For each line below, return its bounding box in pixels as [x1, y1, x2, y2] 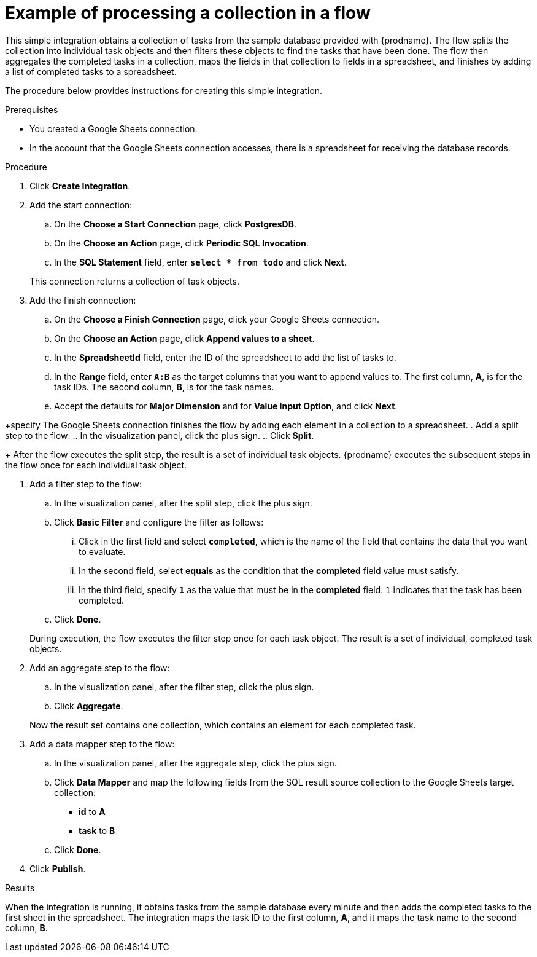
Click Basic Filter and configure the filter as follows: [54, 516, 264, 527]
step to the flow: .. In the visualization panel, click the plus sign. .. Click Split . [5, 430, 314, 441]
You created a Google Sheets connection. [29, 123, 198, 134]
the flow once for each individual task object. [5, 459, 187, 470]
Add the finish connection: [29, 294, 136, 305]
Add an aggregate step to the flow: [29, 662, 170, 673]
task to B [79, 825, 115, 836]
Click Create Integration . [29, 180, 131, 191]
